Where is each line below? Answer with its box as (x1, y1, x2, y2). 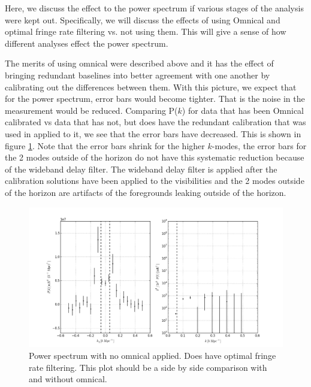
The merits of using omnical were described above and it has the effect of (5, 57, 274, 69)
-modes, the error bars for (212, 139, 307, 152)
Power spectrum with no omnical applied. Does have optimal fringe (29, 349, 276, 362)
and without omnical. (29, 373, 107, 385)
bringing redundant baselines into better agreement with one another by (5, 68, 270, 81)
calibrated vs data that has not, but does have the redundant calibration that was (5, 116, 306, 128)
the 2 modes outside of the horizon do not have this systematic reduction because (5, 151, 304, 164)
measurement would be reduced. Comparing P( (5, 104, 178, 116)
